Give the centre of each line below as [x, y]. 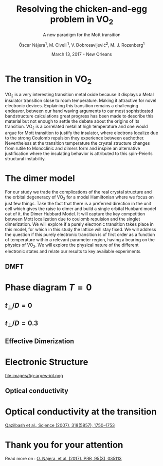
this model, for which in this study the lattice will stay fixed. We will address [81, 229]
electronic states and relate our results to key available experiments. [73, 251]
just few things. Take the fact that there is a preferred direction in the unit [78, 203]
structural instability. [26, 159]
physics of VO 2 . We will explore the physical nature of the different [72, 245]
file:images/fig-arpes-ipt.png [34, 375]
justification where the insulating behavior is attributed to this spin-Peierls [79, 154]
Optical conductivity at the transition [81, 412]
